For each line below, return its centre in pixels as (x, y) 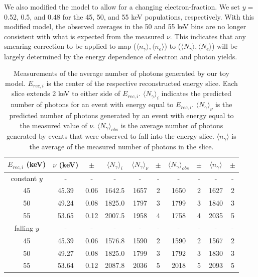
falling (24, 227)
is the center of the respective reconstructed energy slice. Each (142, 83)
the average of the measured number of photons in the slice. (121, 146)
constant (24, 178)
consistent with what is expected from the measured (84, 36)
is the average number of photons (172, 125)
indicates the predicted (196, 93)
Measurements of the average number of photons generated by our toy (121, 73)
